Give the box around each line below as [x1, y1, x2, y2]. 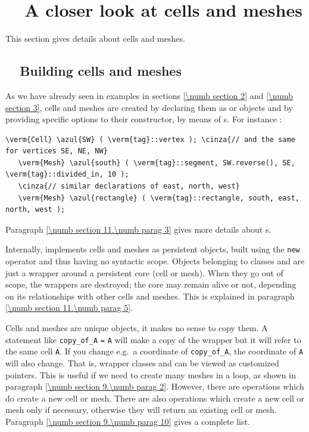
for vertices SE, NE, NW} [5, 147, 108, 156]
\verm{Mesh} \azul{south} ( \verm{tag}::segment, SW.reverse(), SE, [18, 158, 295, 167]
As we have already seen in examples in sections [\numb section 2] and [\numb [5, 89, 294, 101]
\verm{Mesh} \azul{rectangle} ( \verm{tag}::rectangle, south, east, [18, 193, 299, 202]
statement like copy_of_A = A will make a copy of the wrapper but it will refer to [5, 333, 301, 345]
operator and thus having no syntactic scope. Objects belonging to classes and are [5, 255, 305, 267]
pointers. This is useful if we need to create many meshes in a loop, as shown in [5, 368, 296, 381]
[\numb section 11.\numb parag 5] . [5, 301, 133, 314]
